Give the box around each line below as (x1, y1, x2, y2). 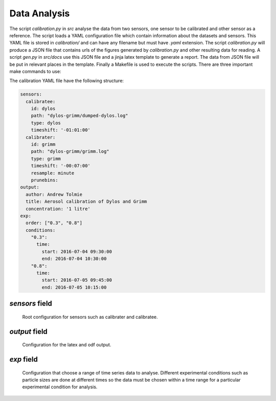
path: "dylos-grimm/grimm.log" (31, 149, 109, 154)
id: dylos (31, 106, 56, 112)
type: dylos (31, 120, 61, 126)
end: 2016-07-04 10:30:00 (41, 256, 107, 262)
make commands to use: (9, 68, 61, 74)
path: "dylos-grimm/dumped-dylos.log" (31, 113, 128, 119)
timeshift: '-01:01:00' (31, 127, 90, 133)
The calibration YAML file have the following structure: (9, 78, 124, 84)
